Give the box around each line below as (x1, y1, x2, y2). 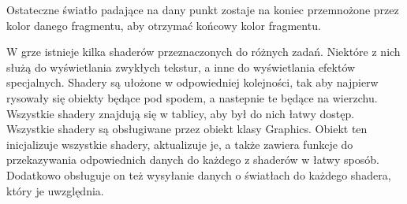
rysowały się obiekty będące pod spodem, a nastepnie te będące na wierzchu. (6, 89, 378, 106)
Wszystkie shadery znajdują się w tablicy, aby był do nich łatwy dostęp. (6, 105, 355, 121)
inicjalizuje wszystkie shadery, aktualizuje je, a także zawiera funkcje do (6, 135, 353, 152)
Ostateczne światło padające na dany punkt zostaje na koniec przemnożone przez (6, 2, 399, 17)
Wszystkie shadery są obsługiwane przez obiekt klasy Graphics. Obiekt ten (6, 121, 368, 137)
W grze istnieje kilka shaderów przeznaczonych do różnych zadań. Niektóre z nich (6, 43, 401, 60)
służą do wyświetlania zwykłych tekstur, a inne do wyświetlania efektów (6, 58, 356, 75)
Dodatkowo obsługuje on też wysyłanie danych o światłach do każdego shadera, (6, 166, 391, 183)
